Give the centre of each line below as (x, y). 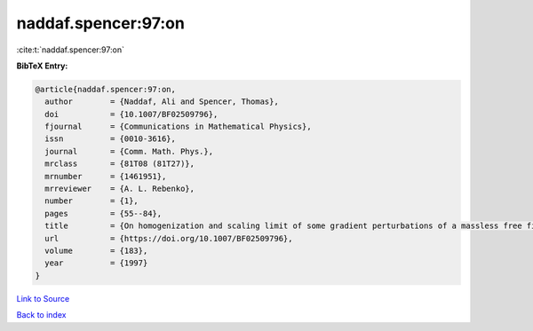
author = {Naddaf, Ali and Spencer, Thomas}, (162, 102)
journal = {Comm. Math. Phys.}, (129, 151)
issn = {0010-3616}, (111, 139)
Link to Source (43, 298)
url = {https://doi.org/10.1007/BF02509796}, (169, 238)
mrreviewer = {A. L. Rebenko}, (120, 189)
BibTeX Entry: (42, 66)
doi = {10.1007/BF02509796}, (131, 114)
